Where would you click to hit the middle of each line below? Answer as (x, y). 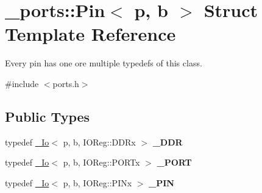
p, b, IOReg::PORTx (101, 162)
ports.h (66, 83)
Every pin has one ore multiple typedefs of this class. (104, 63)
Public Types (48, 116)
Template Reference (90, 34)
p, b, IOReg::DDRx (99, 142)
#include (22, 83)
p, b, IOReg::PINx (97, 182)
